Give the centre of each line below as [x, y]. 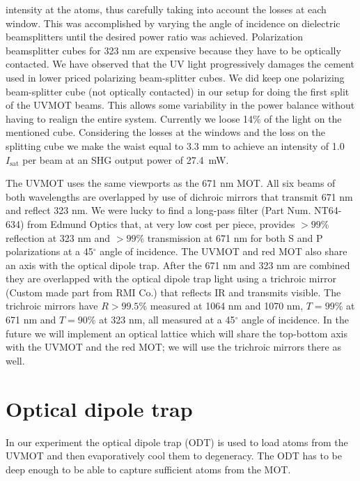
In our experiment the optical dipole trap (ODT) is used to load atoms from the [177, 442]
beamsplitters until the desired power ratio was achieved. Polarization [154, 37]
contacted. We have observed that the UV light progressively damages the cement [180, 64]
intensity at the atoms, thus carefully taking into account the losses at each [166, 9]
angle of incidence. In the [295, 320]
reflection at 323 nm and [58, 237]
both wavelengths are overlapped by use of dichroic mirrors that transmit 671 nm [179, 196]
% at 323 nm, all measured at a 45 [161, 320]
